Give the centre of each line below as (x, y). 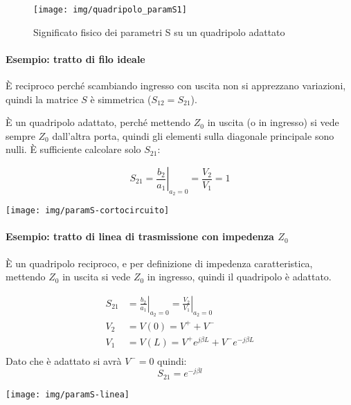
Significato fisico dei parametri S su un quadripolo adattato (159, 31)
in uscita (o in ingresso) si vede (273, 122)
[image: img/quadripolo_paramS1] (110, 10)
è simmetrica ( (121, 99)
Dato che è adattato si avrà (64, 360)
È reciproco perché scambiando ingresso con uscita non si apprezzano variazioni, (176, 85)
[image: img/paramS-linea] (67, 394)
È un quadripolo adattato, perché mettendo (98, 122)
